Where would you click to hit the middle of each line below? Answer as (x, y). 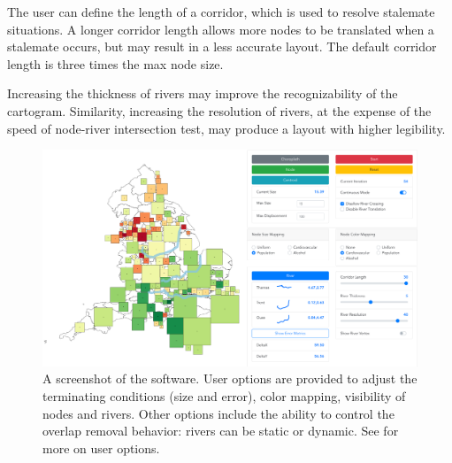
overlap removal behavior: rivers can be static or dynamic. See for (221, 431)
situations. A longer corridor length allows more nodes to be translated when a (221, 29)
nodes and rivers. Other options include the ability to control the (218, 413)
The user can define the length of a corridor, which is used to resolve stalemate (221, 12)
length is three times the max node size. (115, 63)
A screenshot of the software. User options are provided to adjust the (230, 378)
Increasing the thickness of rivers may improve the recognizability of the (203, 93)
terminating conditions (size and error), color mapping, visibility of (224, 396)
